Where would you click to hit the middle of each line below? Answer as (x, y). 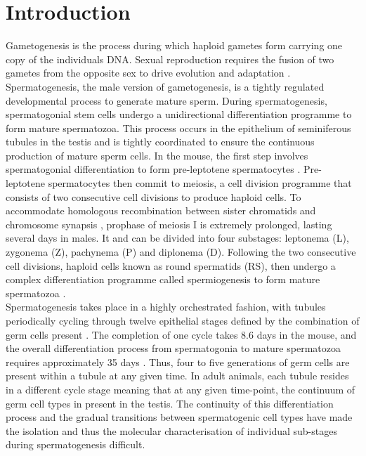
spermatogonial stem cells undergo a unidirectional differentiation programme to (179, 114)
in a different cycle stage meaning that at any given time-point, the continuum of (181, 389)
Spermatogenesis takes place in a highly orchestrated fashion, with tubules (166, 307)
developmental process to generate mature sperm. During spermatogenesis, (166, 100)
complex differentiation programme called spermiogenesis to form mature (163, 279)
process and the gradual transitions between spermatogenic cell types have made (179, 417)
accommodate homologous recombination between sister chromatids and (161, 210)
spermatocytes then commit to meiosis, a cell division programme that (200, 183)
